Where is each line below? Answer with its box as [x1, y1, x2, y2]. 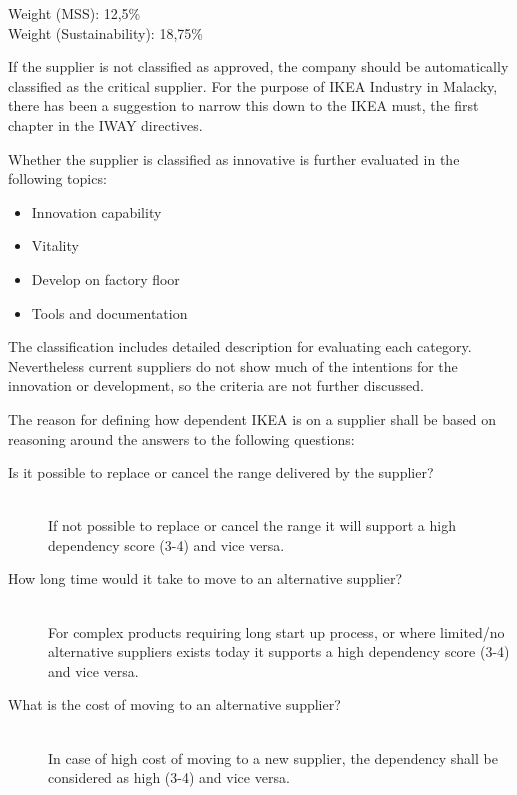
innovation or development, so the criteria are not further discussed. [8, 375, 424, 396]
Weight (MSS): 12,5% [8, 3, 141, 23]
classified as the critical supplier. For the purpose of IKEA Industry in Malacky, [8, 75, 498, 96]
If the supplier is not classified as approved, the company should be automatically [8, 56, 509, 77]
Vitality [31, 235, 79, 256]
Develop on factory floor [31, 268, 180, 289]
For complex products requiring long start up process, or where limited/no [48, 621, 505, 642]
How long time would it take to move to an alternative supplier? [8, 568, 403, 589]
